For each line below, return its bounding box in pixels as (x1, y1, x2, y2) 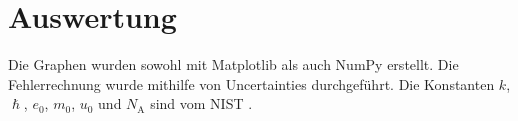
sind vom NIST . (150, 93, 253, 114)
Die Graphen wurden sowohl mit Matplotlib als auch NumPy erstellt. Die (8, 54, 459, 75)
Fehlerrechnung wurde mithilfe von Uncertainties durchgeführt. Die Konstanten (8, 73, 495, 94)
